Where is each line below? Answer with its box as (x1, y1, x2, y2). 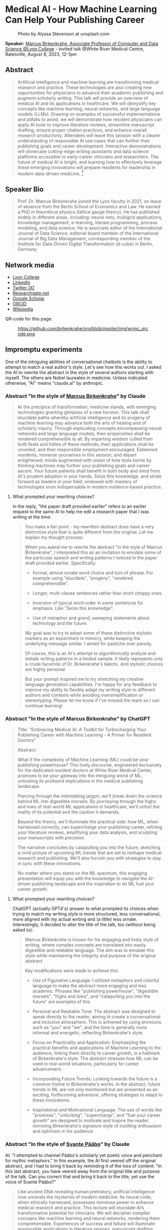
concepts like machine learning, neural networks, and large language (17, 105, 160, 111)
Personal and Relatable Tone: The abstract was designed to (32, 1008, 156, 1014)
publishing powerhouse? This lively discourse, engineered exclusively (17, 762, 162, 768)
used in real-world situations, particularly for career (32, 1061, 139, 1067)
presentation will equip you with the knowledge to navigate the (17, 875, 147, 881)
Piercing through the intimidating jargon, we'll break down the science (17, 793, 162, 799)
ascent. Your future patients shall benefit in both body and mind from (17, 468, 160, 474)
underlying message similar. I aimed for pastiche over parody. (25, 641, 153, 647)
